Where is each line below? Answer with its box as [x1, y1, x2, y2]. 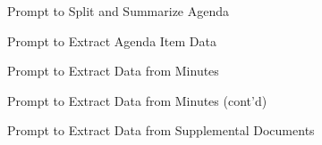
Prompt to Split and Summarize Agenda [7, 2, 230, 20]
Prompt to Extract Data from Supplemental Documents [7, 121, 315, 140]
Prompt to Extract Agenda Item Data [7, 31, 216, 50]
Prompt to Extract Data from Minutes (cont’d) [7, 91, 267, 109]
